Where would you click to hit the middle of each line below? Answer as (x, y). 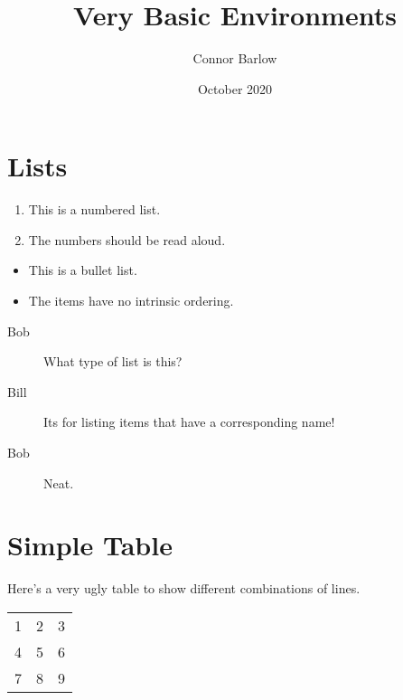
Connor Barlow (235, 58)
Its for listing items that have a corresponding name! (189, 422)
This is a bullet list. (83, 270)
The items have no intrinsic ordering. (131, 301)
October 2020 (235, 88)
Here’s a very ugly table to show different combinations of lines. (184, 588)
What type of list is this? (113, 361)
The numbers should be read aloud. (127, 239)
